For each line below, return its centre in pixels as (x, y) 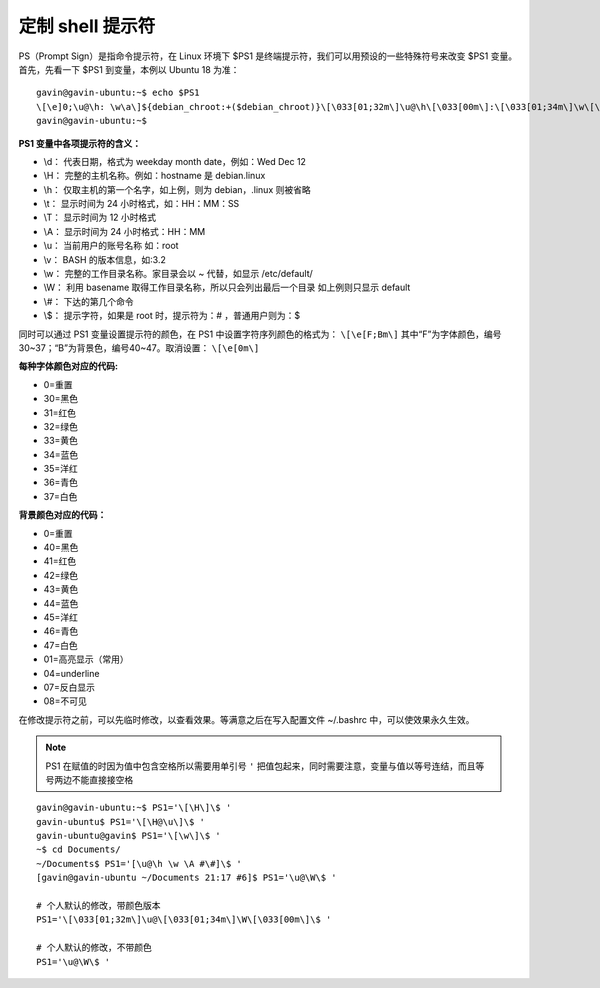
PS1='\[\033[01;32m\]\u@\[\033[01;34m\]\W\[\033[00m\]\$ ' (184, 919)
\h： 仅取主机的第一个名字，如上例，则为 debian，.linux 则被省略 (177, 189)
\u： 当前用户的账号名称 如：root (111, 246)
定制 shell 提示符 (87, 26)
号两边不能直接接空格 (89, 779)
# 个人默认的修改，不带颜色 (94, 948)
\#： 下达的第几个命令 (88, 301)
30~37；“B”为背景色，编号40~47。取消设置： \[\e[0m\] (139, 347)
